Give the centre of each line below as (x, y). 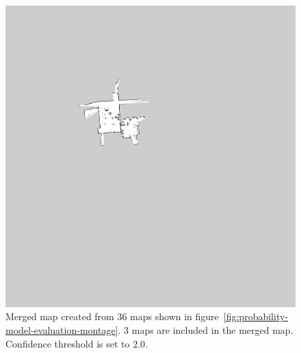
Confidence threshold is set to (68, 343)
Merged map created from (60, 316)
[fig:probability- (256, 316)
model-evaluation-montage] (62, 329)
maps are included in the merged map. (212, 329)
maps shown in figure (174, 316)
